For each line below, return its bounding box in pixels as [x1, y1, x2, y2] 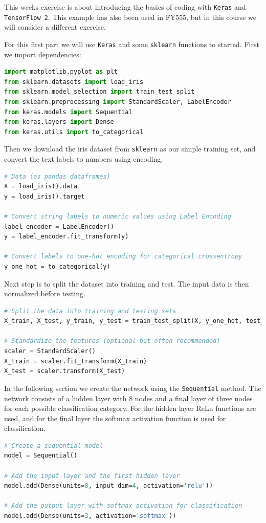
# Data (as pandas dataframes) [4, 172, 110, 180]
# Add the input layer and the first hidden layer [4, 472, 180, 480]
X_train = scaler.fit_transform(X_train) [4, 357, 147, 365]
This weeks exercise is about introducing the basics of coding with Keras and [4, 2, 246, 12]
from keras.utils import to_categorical [4, 128, 144, 136]
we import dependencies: [4, 49, 81, 59]
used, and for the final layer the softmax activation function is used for [4, 412, 226, 423]
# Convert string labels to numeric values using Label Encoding [4, 212, 231, 220]
